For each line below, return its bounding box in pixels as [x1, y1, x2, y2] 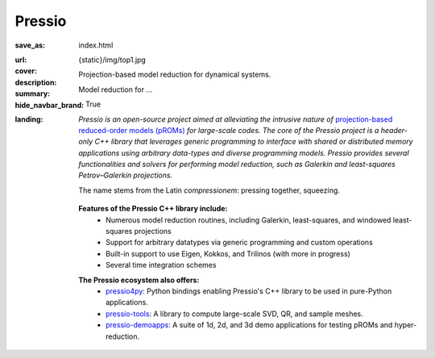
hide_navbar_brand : [14, 100, 85, 110]
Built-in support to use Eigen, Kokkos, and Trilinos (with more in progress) [106, 248, 350, 258]
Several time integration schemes [106, 260, 217, 270]
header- [380, 125, 408, 135]
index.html [78, 40, 114, 50]
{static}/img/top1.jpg [78, 55, 147, 65]
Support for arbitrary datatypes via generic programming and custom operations [106, 238, 374, 248]
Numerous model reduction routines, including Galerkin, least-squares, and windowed [106, 214, 391, 225]
